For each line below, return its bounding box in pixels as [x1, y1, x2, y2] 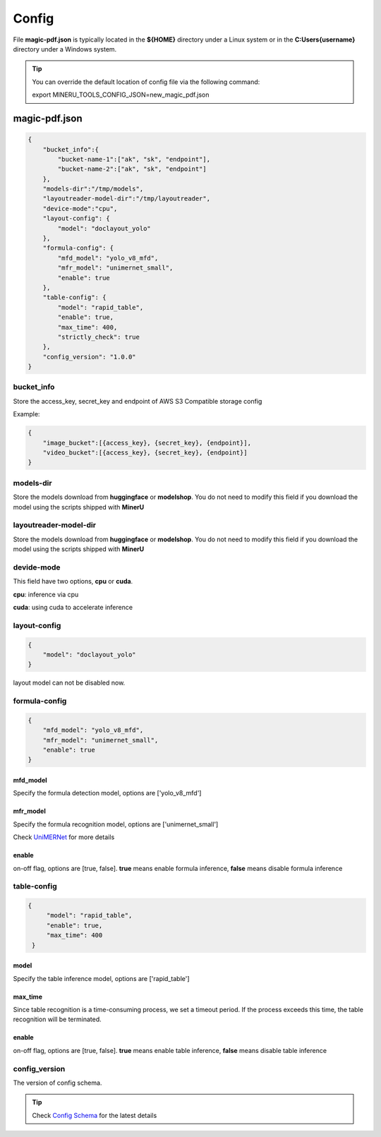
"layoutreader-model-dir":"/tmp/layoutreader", [42, 195, 211, 203]
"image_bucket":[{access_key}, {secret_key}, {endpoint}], [42, 438, 252, 447]
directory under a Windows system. [13, 44, 117, 53]
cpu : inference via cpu [13, 590, 79, 598]
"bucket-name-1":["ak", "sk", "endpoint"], [57, 155, 211, 163]
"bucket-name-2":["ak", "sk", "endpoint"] [57, 165, 207, 173]
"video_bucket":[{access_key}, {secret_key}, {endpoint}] [42, 448, 248, 457]
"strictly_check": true [57, 332, 140, 341]
